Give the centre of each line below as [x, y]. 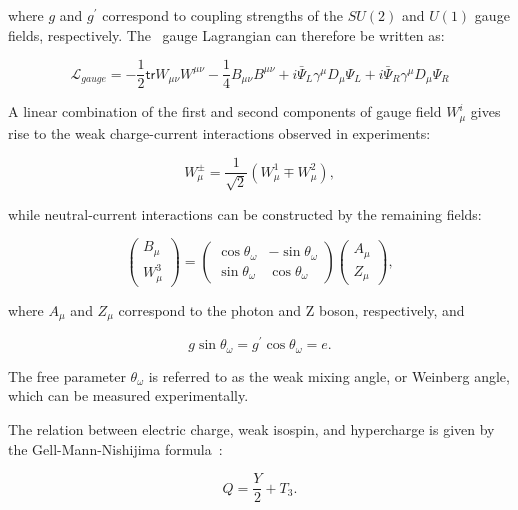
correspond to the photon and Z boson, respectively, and [291, 309]
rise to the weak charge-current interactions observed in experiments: [219, 132]
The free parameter [67, 375]
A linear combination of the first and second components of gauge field [225, 111]
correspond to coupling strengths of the [222, 15]
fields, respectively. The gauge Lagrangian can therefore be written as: [226, 34]
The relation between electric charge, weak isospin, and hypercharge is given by [251, 429]
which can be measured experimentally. [128, 395]
